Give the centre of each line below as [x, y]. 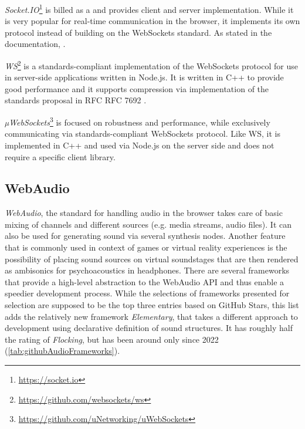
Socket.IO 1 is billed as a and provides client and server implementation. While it [149, 9]
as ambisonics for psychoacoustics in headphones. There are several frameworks [147, 270]
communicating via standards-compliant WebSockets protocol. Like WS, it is [143, 134]
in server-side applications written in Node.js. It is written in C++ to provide [144, 77]
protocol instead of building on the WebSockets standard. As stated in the [138, 32]
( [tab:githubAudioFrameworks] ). [62, 351]
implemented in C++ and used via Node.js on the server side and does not [140, 145]
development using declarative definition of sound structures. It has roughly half [149, 328]
